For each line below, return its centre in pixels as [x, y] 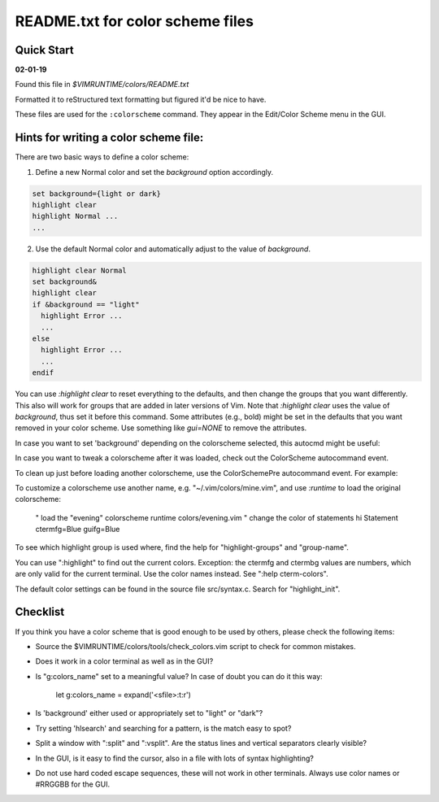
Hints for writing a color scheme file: [109, 138]
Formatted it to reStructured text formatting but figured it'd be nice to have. [141, 99]
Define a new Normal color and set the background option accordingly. [154, 172]
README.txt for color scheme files [134, 21]
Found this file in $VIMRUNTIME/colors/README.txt [102, 85]
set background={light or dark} [97, 194]
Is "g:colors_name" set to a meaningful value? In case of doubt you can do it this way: [179, 676]
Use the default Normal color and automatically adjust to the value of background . [173, 249]
